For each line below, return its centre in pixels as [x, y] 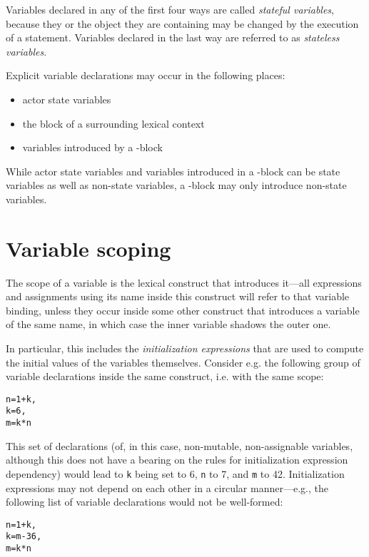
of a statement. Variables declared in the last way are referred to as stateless [173, 37]
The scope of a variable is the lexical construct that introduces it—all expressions [184, 282]
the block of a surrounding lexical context [113, 123]
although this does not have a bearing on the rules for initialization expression [177, 460]
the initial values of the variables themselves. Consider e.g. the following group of [183, 362]
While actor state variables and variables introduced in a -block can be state [173, 171]
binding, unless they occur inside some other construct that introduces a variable [183, 310]
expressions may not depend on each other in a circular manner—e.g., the [167, 487]
